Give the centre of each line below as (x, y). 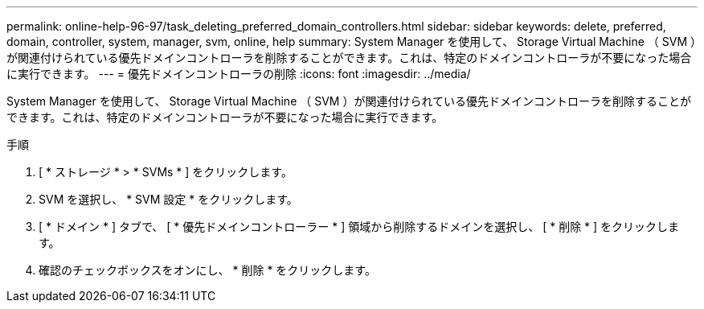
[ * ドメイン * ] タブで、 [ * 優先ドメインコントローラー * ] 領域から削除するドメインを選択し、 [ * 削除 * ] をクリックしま (359, 227)
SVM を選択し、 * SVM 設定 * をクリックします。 (168, 199)
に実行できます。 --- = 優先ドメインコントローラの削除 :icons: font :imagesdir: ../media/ (239, 74)
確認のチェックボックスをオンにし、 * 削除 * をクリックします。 (207, 270)
